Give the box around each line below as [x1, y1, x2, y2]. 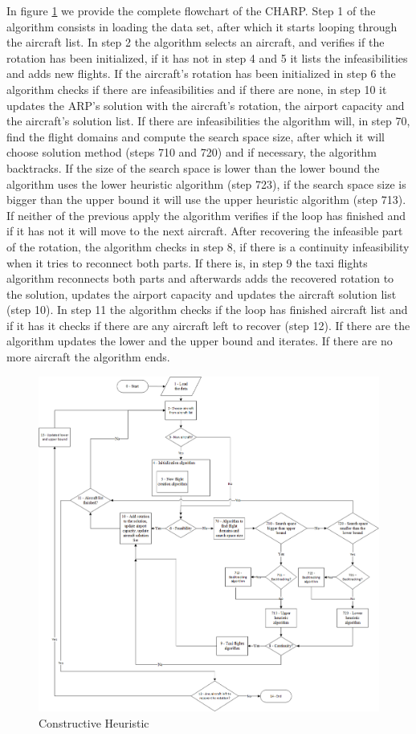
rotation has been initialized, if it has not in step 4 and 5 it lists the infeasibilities [6, 49, 408, 66]
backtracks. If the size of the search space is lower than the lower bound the [6, 159, 380, 176]
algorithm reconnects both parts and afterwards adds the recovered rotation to [6, 270, 394, 287]
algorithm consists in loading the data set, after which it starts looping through [6, 18, 398, 35]
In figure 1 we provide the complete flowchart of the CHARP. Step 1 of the [6, 2, 376, 18]
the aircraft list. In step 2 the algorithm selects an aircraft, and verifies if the [6, 34, 385, 51]
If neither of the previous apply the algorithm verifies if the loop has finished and [6, 206, 406, 223]
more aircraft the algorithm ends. [6, 349, 170, 365]
